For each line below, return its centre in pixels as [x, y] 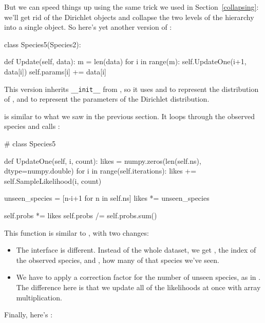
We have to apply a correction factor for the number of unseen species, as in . [138, 277]
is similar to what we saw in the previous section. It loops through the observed [129, 116]
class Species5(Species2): [43, 44]
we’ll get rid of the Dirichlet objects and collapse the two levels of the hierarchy [129, 17]
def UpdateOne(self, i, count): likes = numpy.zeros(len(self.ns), [103, 160]
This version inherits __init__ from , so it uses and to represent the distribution [131, 89]
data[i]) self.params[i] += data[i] [55, 71]
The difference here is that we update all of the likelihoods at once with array [138, 287]
